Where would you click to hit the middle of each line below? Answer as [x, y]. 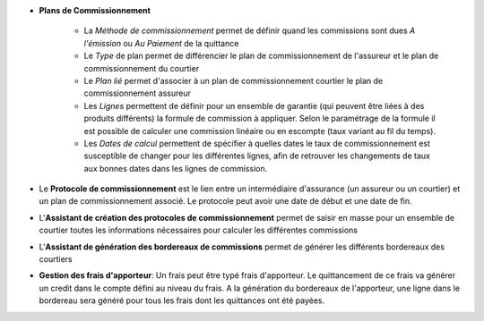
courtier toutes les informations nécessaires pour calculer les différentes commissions [199, 230]
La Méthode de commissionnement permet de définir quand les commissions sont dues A [250, 30]
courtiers [56, 259]
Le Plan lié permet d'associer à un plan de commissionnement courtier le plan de [233, 80]
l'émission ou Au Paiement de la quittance [161, 43]
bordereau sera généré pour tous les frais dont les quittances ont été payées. [182, 300]
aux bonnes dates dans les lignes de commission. [176, 168]
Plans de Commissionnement [95, 10]
